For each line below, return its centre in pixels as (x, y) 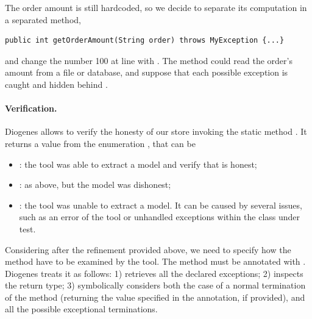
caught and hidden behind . (56, 84)
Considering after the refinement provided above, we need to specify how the (148, 249)
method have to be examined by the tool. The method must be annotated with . (155, 261)
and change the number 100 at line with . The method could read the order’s (149, 60)
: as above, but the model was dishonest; (95, 185)
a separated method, (43, 19)
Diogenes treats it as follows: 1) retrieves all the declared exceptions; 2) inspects (154, 273)
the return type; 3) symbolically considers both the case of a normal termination (155, 285)
